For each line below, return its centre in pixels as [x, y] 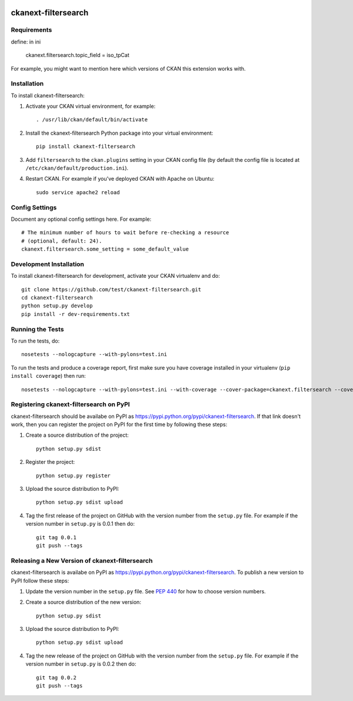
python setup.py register [74, 476]
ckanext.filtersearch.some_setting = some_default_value [105, 249]
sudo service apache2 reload [78, 192]
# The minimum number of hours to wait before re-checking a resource [125, 233]
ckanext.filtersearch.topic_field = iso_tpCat [77, 55]
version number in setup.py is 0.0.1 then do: [80, 524]
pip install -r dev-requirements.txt [76, 314]
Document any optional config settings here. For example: [81, 219]
